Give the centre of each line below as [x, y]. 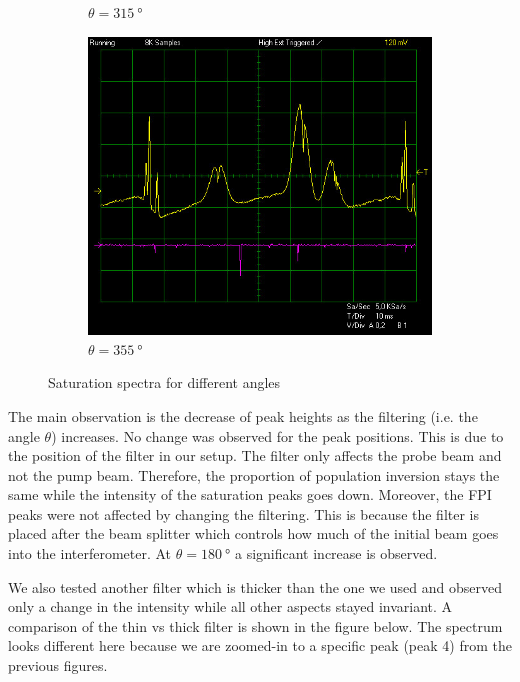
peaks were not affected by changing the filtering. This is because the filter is [244, 513]
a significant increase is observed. [336, 553]
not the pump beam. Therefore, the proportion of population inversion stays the [254, 474]
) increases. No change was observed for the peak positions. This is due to [277, 435]
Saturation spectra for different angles [164, 382]
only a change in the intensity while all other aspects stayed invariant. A [230, 606]
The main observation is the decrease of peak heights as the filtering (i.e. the [243, 415]
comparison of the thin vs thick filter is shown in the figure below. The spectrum [255, 625]
